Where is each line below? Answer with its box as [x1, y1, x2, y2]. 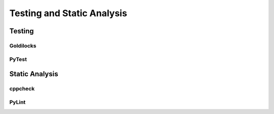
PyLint [9, 98, 26, 105]
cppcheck [9, 85, 35, 92]
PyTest [9, 55, 27, 63]
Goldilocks [9, 42, 37, 49]
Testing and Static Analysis [9, 8, 127, 19]
